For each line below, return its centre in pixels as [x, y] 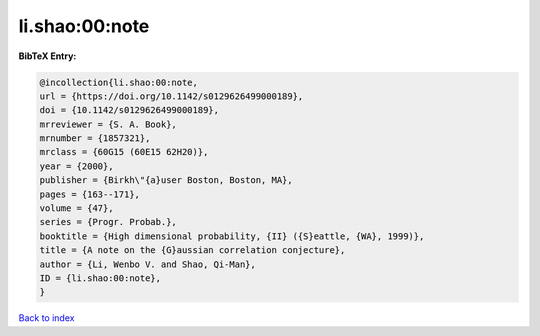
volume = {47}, [76, 208]
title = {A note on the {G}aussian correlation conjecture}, [192, 250]
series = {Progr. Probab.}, [108, 222]
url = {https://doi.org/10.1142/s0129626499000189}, [171, 96]
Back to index [46, 318]
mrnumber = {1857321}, [95, 138]
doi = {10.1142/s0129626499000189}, [129, 110]
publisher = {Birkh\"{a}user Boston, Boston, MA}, [166, 180]
